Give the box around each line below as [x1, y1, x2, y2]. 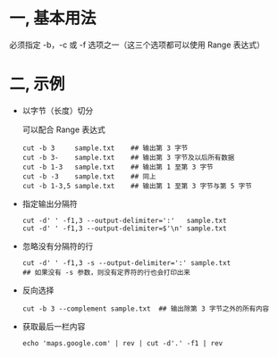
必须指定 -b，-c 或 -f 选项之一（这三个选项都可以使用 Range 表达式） [9, 39, 265, 50]
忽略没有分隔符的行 [21, 240, 94, 251]
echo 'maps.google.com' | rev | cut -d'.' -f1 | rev [21, 338, 223, 348]
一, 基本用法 [9, 8, 97, 29]
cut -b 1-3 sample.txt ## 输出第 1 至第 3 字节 [21, 162, 214, 171]
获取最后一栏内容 [21, 320, 86, 331]
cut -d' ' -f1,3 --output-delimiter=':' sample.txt [21, 216, 227, 225]
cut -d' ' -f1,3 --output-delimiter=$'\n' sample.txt [21, 224, 227, 233]
